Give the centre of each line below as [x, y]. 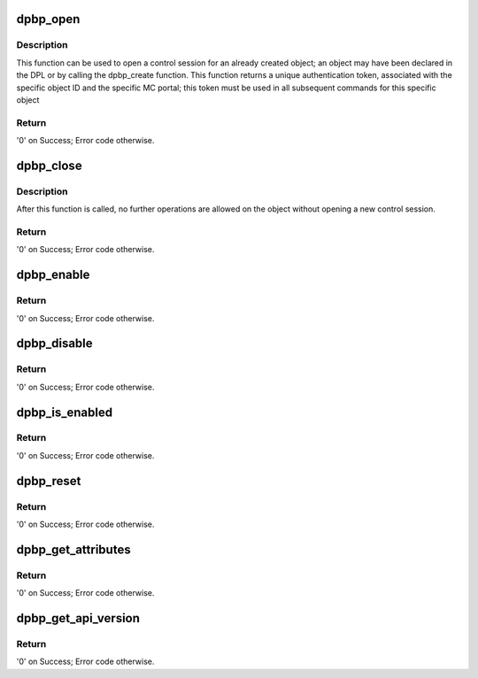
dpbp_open [48, 19]
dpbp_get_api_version [78, 618]
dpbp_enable [53, 275]
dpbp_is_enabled [65, 412]
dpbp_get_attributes [74, 549]
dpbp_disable [54, 344]
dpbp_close [50, 165]
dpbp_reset [49, 481]
